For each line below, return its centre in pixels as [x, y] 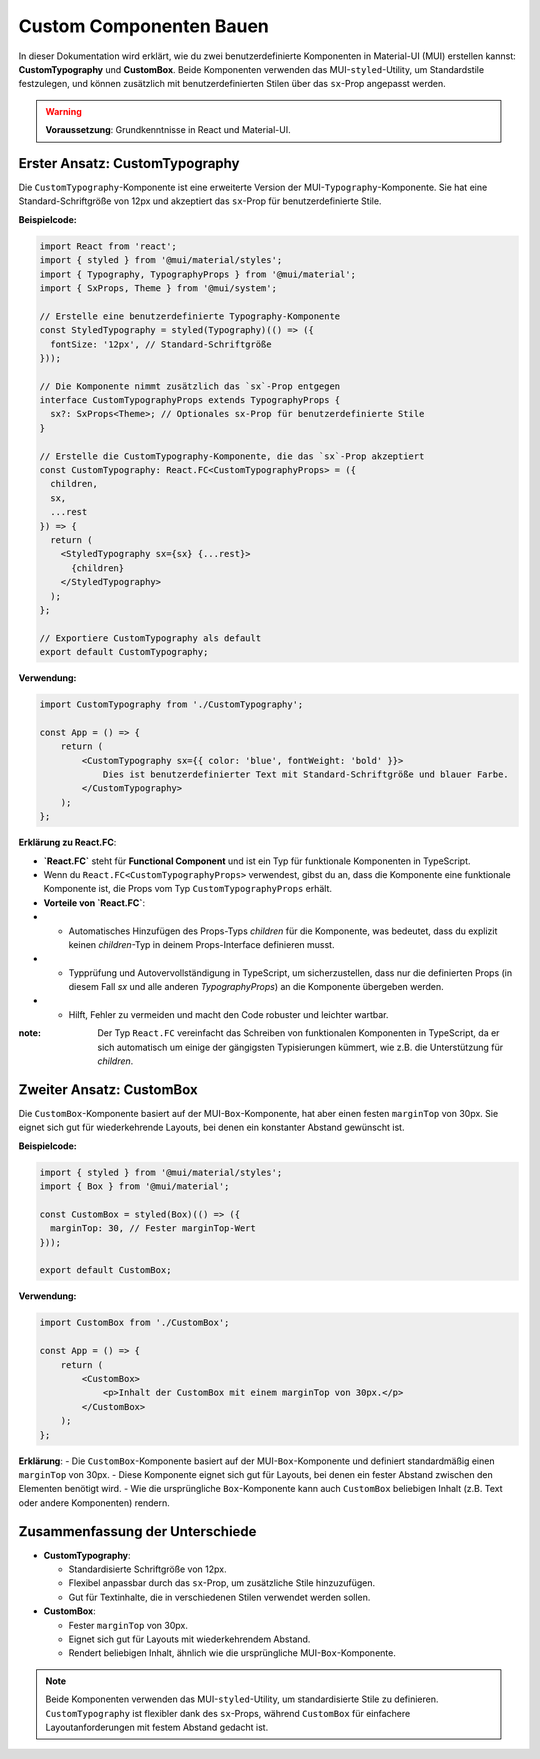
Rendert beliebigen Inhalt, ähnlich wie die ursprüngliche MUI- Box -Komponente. [232, 1653]
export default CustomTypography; [124, 652]
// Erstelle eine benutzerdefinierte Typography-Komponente [190, 316]
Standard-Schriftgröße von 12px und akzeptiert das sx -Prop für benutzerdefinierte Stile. [200, 201]
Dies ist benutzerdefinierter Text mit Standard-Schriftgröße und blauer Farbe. [305, 774]
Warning [63, 111]
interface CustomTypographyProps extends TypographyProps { [190, 400]
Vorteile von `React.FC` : [94, 902]
